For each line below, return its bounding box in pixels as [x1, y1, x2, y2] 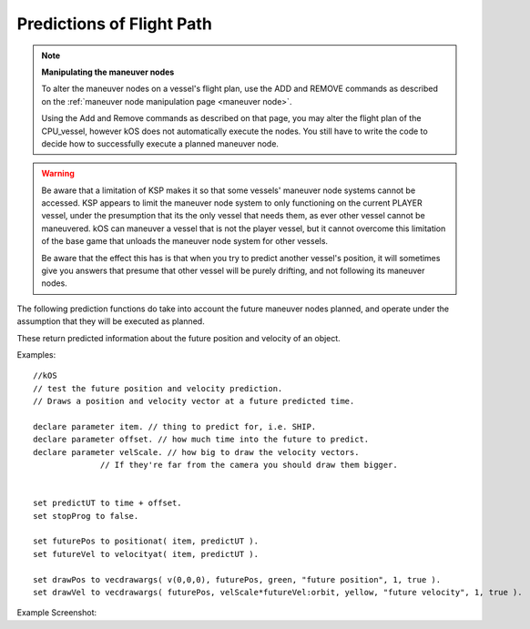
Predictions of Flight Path [16, 14, 213, 34]
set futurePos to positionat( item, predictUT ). [33, 536, 260, 546]
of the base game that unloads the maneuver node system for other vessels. [41, 236, 328, 247]
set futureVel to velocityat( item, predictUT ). [33, 549, 260, 559]
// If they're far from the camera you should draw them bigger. [100, 460, 398, 471]
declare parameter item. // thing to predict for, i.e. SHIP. [33, 421, 317, 431]
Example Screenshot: [16, 607, 97, 618]
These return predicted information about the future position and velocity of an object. [16, 332, 341, 343]
